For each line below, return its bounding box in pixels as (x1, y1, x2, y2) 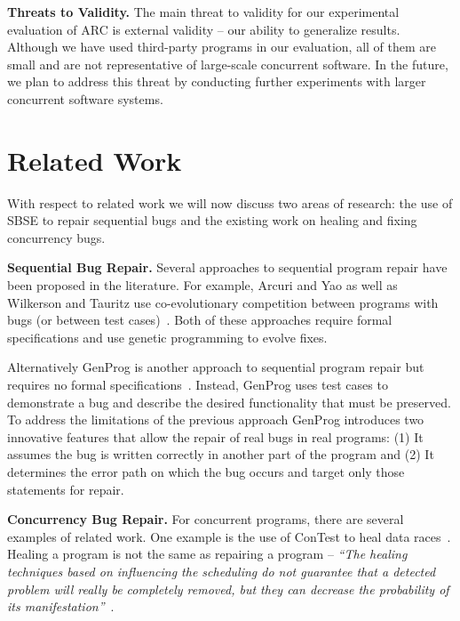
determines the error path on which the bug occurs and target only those (7, 463, 405, 480)
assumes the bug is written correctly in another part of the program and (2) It (7, 445, 434, 464)
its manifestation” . (7, 597, 115, 616)
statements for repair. (7, 480, 124, 498)
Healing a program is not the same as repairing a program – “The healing (7, 544, 408, 563)
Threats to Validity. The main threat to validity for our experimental (7, 3, 400, 20)
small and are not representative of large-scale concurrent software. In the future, (7, 54, 448, 73)
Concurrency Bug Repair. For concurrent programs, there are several (7, 510, 404, 528)
